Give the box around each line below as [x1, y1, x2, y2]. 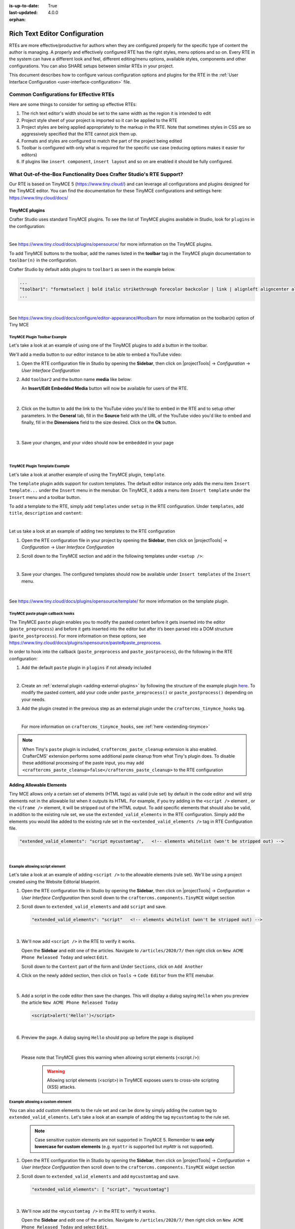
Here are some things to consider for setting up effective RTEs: [9, 101, 137, 107]
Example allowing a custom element [9, 1099, 72, 1105]
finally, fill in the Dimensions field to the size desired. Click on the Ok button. [21, 419, 177, 425]
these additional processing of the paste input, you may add [22, 760, 144, 766]
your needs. [21, 696, 46, 702]
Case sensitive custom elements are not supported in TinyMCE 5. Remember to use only [34, 1137, 215, 1142]
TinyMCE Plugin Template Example [9, 464, 70, 468]
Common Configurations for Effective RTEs [9, 91, 115, 98]
